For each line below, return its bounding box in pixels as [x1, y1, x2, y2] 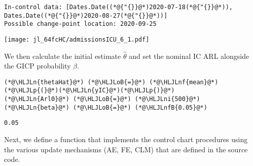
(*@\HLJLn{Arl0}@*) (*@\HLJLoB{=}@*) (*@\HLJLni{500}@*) [4, 95, 200, 103]
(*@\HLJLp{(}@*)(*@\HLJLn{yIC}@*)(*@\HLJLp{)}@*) [4, 87, 175, 94]
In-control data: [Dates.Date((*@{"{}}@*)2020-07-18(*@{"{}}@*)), [4, 4, 233, 11]
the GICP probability [4, 60, 71, 71]
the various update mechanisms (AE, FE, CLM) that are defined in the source [4, 144, 248, 154]
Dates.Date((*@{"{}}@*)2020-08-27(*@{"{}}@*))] [4, 12, 168, 19]
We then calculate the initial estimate [4, 50, 121, 61]
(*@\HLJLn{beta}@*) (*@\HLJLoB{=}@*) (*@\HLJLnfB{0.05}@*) [4, 104, 207, 111]
